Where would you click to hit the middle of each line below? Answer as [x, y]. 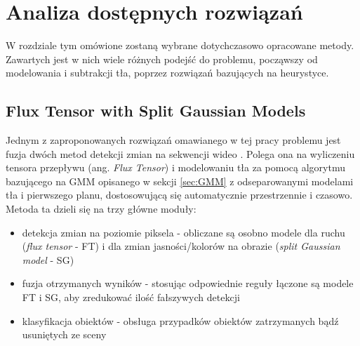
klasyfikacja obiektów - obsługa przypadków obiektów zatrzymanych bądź [180, 320]
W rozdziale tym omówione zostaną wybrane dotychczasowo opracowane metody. [180, 45]
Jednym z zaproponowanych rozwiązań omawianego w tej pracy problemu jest [173, 140]
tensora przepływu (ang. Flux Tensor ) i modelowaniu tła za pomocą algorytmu [175, 167]
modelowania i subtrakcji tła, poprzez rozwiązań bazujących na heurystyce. [167, 73]
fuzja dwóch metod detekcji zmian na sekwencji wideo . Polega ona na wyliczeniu [180, 153]
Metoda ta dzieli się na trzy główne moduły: [101, 209]
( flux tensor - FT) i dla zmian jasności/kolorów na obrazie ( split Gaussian [181, 246]
